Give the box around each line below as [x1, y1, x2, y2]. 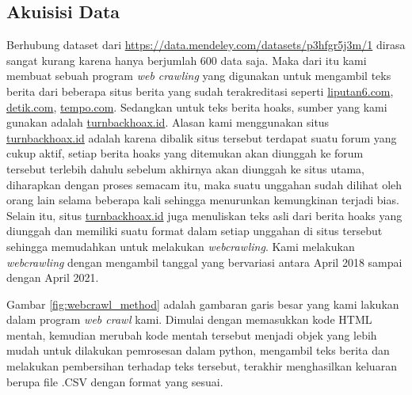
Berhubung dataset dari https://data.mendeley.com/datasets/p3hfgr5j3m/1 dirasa [6, 36, 406, 53]
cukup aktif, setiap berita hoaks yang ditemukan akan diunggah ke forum [6, 145, 364, 161]
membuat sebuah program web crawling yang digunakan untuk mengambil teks [6, 67, 391, 84]
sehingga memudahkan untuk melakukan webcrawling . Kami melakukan [6, 237, 355, 254]
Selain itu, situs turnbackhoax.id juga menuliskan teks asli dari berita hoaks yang [6, 207, 402, 223]
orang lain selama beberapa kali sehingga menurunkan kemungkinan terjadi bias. [6, 192, 399, 208]
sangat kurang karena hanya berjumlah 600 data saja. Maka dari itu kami [6, 51, 367, 68]
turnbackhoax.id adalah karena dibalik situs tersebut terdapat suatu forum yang [6, 129, 397, 146]
